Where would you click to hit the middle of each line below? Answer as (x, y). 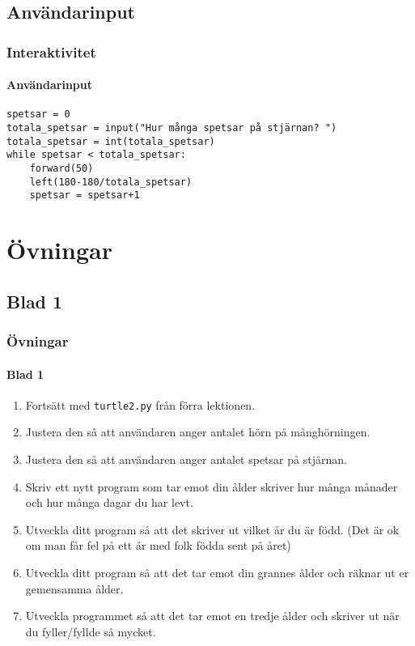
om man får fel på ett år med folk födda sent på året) (158, 545)
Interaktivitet (51, 51)
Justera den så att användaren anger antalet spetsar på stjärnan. (186, 459)
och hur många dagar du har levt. (109, 502)
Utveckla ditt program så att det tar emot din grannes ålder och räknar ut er (217, 573)
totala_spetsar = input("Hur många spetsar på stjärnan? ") (172, 128)
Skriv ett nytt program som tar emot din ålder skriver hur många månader (212, 486)
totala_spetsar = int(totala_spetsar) (111, 141)
